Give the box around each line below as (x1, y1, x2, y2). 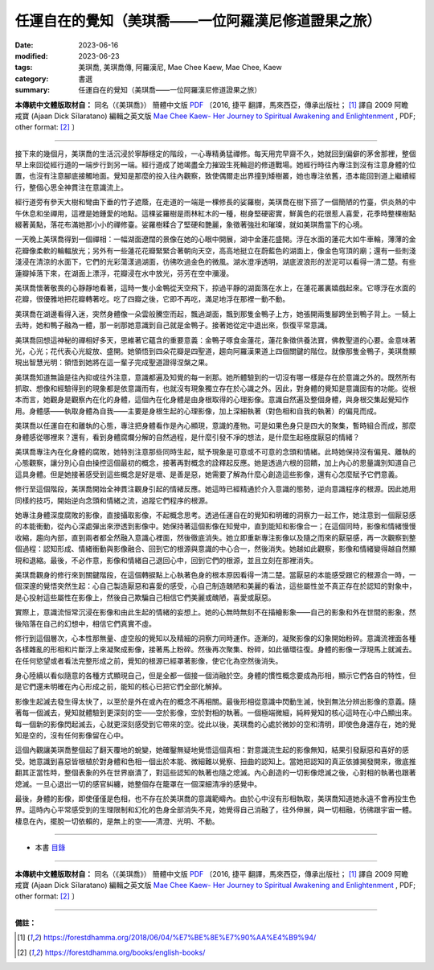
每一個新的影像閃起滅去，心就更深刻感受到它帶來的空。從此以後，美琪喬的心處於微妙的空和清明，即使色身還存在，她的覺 (14, 719, 416, 729)
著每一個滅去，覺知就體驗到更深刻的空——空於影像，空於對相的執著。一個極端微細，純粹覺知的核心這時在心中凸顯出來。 (14, 708, 416, 717)
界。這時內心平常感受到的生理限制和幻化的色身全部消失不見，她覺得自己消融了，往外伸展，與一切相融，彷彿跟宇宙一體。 (14, 805, 416, 815)
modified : (14, 51, 48, 60)
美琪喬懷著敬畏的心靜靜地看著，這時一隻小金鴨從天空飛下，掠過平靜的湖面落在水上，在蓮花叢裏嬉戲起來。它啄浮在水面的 (14, 282, 416, 293)
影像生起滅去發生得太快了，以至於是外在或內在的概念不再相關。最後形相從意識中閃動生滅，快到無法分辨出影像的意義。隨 (14, 697, 416, 706)
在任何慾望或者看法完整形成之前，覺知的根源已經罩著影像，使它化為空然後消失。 (14, 656, 283, 665)
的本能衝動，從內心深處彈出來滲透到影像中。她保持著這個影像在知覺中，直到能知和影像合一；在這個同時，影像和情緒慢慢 (14, 521, 416, 531)
